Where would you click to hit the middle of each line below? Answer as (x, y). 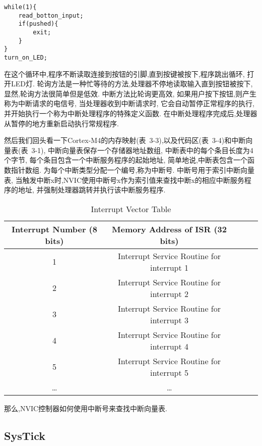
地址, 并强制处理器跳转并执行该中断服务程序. (92, 190)
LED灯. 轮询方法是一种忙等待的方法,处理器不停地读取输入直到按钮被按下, (132, 84)
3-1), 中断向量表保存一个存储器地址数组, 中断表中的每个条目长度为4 (142, 150)
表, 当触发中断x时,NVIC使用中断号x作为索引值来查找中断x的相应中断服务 (124, 180)
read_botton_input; (51, 15)
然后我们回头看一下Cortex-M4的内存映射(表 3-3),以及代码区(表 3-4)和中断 (125, 140)
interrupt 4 (169, 346)
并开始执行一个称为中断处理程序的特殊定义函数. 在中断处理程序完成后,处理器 (131, 113)
